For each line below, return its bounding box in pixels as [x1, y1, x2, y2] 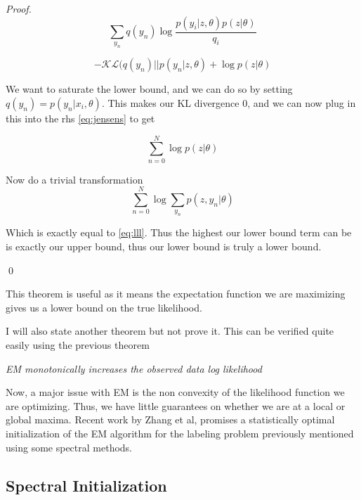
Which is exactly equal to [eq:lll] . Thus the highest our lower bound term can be [6, 225, 352, 240]
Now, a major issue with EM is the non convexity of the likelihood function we [6, 385, 345, 399]
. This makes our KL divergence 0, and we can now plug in [101, 95, 356, 110]
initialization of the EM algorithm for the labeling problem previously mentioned [6, 425, 354, 440]
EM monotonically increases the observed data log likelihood [6, 361, 262, 376]
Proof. [6, 1, 32, 15]
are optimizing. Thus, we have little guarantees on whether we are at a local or [6, 398, 346, 413]
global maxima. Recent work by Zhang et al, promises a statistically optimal [6, 412, 335, 427]
